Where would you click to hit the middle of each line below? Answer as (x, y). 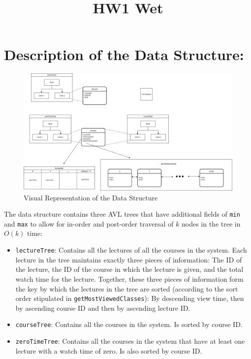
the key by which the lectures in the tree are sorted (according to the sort (127, 288)
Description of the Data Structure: (124, 54)
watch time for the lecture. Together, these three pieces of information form (129, 278)
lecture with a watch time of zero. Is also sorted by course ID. (109, 350)
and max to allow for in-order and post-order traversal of (89, 223)
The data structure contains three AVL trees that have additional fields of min (122, 214)
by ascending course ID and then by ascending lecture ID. (103, 308)
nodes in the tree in (211, 223)
